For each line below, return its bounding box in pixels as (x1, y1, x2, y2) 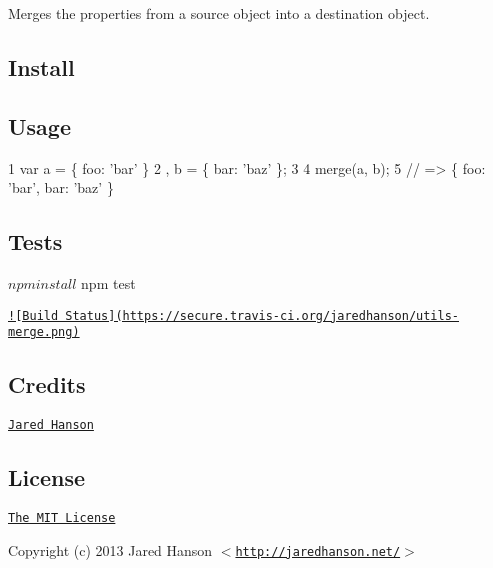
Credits (8, 369, 86, 400)
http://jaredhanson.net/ (235, 544, 401, 559)
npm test (81, 272, 136, 293)
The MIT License (8, 510, 116, 525)
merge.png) (8, 325, 80, 340)
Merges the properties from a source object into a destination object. (8, 3, 430, 23)
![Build (8, 308, 59, 323)
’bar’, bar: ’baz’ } (8, 177, 114, 198)
